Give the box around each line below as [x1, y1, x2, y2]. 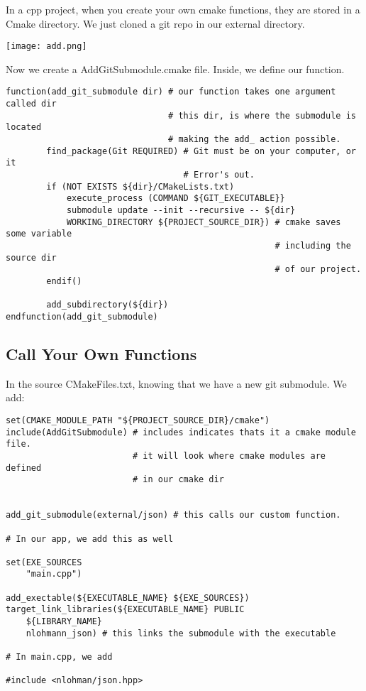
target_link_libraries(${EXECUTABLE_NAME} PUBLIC [6, 604, 245, 615]
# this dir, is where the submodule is [168, 110, 356, 121]
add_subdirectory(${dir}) [46, 300, 169, 310]
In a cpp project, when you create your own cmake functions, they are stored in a [6, 2, 360, 16]
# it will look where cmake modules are [132, 450, 326, 461]
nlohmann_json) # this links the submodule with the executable [26, 628, 336, 638]
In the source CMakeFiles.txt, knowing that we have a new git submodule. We [6, 376, 347, 391]
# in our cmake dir [132, 474, 224, 485]
